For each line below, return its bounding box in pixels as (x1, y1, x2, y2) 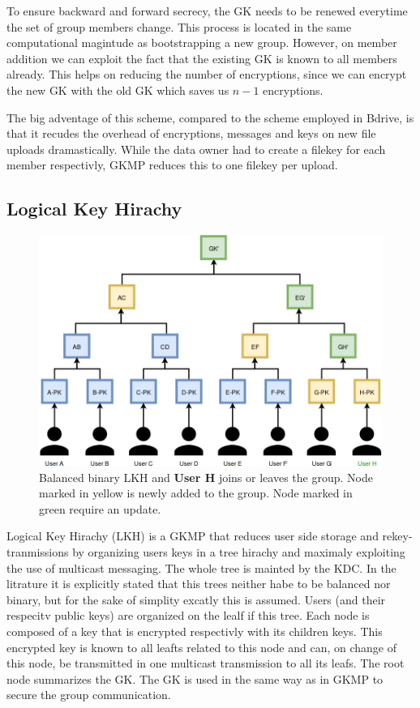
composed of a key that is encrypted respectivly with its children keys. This (6, 622, 383, 639)
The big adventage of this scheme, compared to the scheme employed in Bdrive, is (6, 109, 414, 126)
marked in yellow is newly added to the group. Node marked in (39, 484, 353, 501)
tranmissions (6, 543, 69, 560)
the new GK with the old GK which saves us (6, 81, 229, 98)
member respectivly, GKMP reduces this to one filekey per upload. (6, 156, 338, 173)
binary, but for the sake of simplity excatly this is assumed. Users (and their (6, 591, 386, 608)
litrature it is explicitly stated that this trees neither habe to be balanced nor (6, 575, 391, 592)
